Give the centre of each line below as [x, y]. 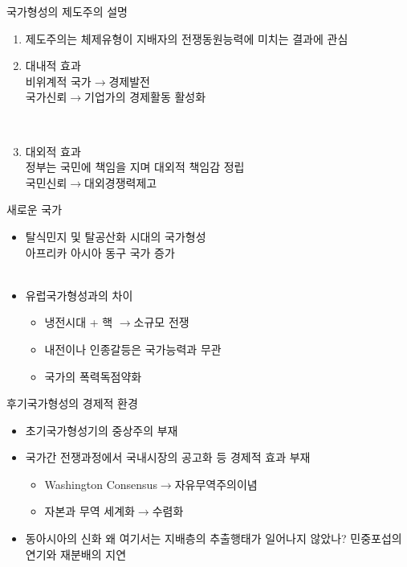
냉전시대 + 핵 [79, 322]
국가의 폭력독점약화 [93, 376]
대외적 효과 [53, 151]
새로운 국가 [35, 210]
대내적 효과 [53, 66]
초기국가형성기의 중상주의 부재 [102, 430]
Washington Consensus [101, 484]
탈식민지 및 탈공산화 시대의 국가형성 [116, 236]
